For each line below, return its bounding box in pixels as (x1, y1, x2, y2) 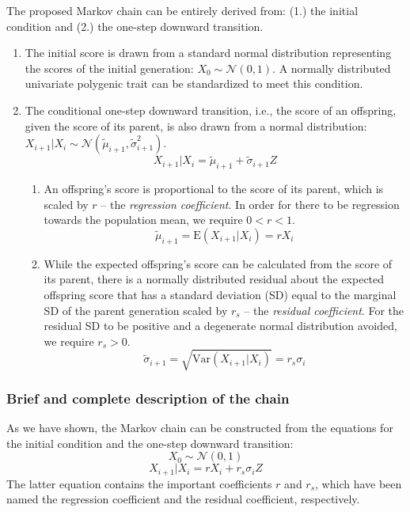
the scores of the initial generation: (25, 59, 194, 76)
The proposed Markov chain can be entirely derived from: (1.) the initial (6, 2, 359, 18)
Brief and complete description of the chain (6, 388, 290, 408)
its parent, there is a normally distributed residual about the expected (44, 271, 385, 287)
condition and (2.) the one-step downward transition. (6, 17, 264, 34)
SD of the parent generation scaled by (44, 302, 228, 318)
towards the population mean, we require (44, 211, 243, 228)
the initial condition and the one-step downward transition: (6, 434, 294, 451)
